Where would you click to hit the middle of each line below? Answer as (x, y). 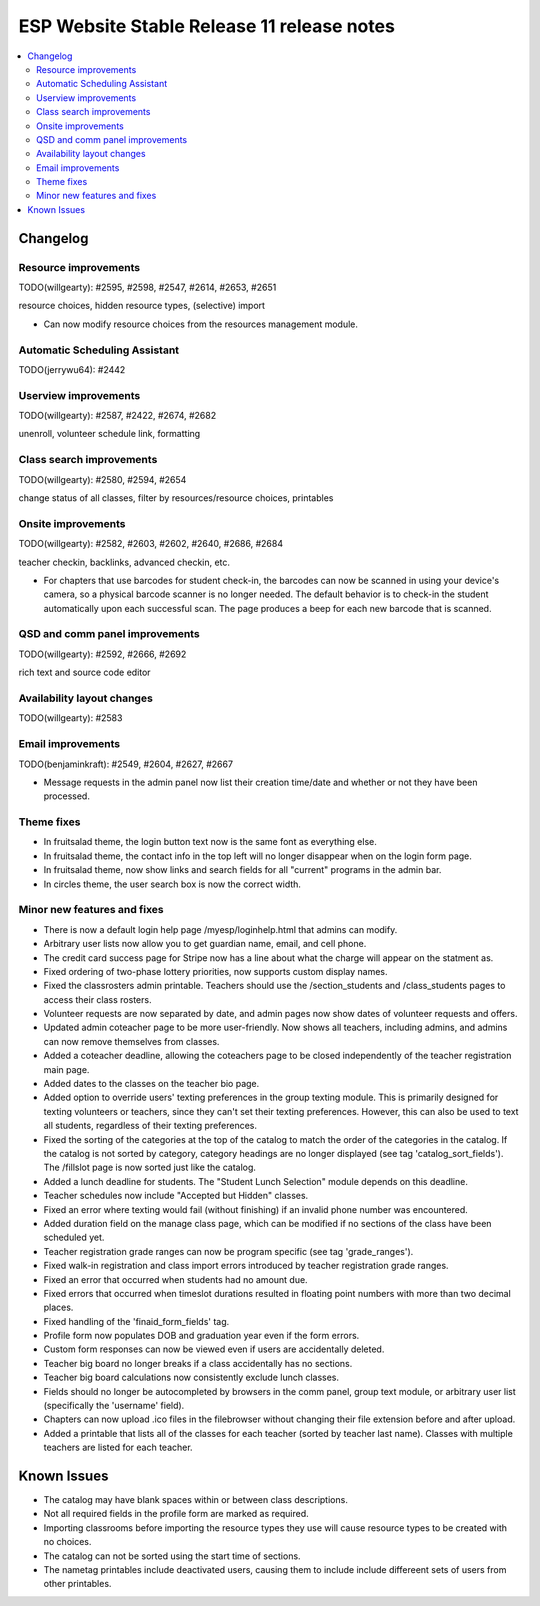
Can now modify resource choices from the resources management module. (201, 324)
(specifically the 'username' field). (114, 1406)
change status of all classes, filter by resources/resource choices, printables (176, 497)
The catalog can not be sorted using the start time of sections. (172, 1556)
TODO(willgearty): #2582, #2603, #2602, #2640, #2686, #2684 (151, 544)
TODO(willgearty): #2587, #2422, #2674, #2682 (117, 416)
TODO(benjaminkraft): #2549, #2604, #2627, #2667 (126, 764)
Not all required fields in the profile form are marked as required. (176, 1514)
